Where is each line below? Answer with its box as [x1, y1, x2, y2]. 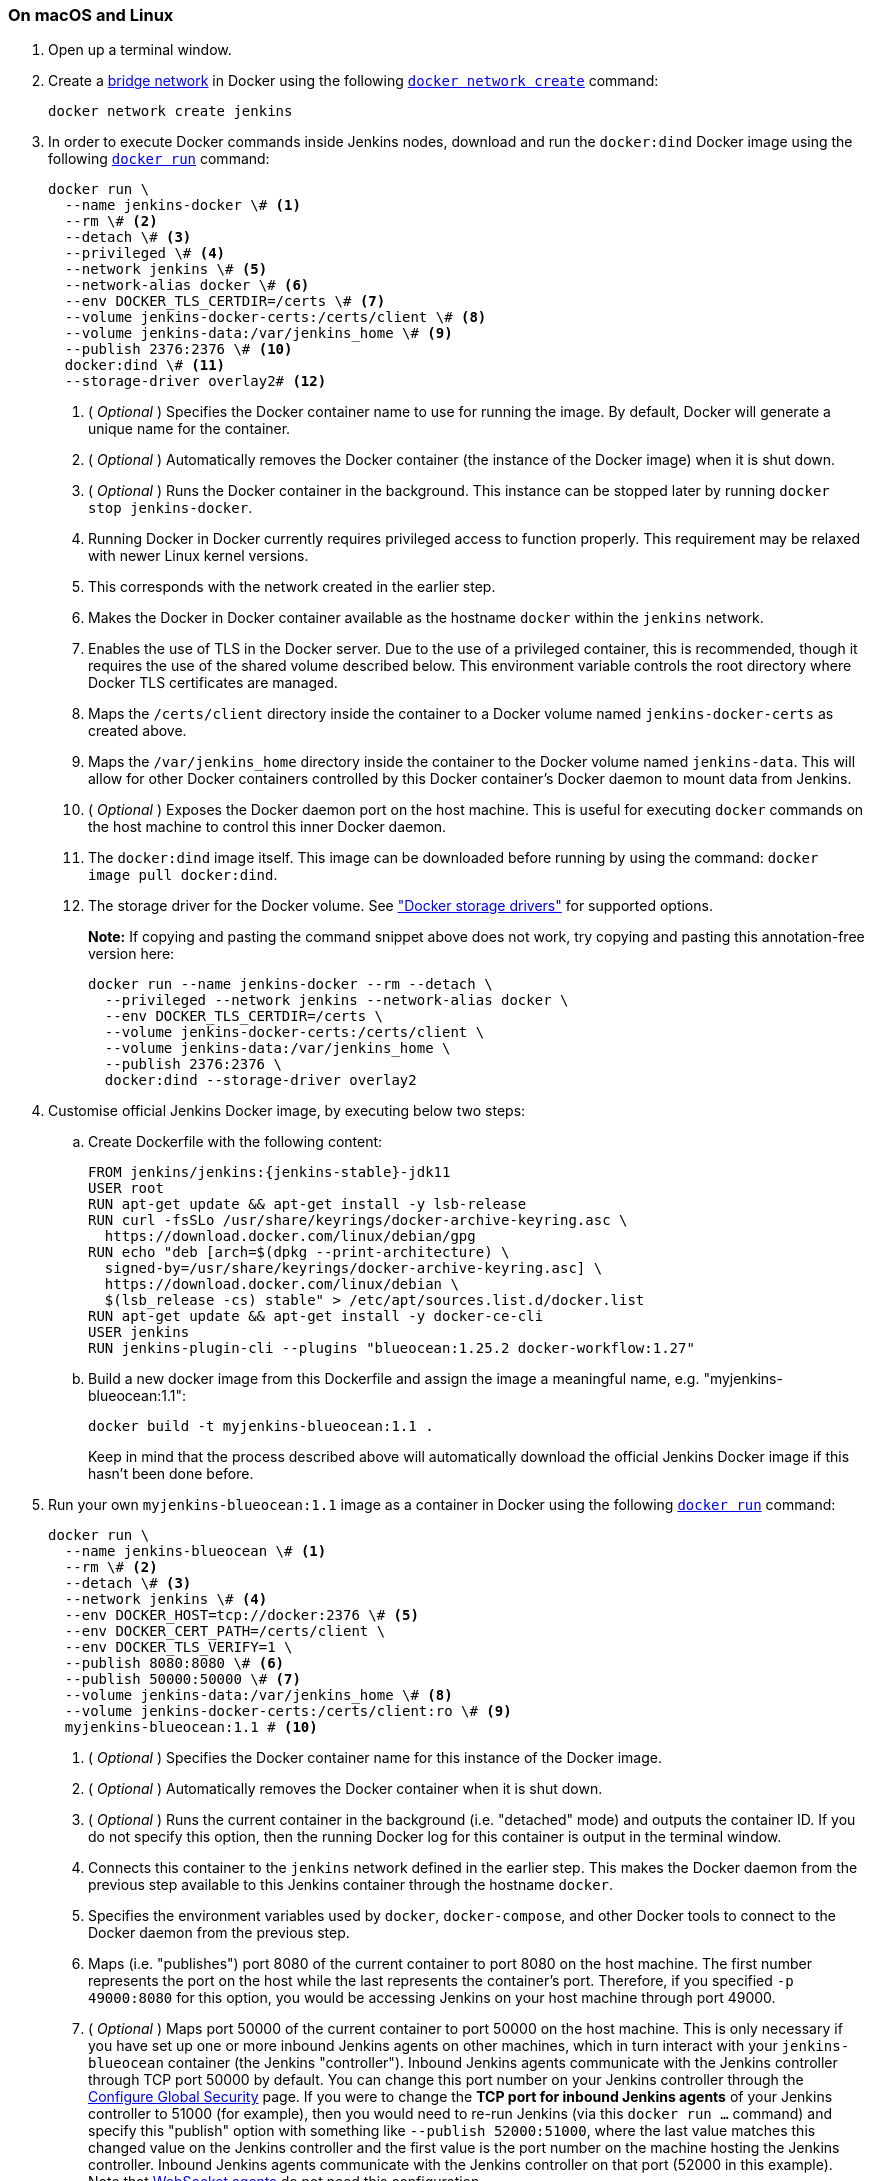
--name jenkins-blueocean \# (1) [64, 1543, 327, 1560]
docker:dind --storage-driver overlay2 [104, 1072, 417, 1089]
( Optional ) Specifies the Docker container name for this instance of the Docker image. [88, 1749, 662, 1767]
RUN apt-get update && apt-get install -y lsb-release [88, 1196, 527, 1213]
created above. [88, 722, 187, 740]
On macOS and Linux [8, 5, 174, 25]
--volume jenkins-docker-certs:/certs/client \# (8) [64, 309, 487, 326]
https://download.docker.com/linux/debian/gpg [104, 1228, 476, 1245]
